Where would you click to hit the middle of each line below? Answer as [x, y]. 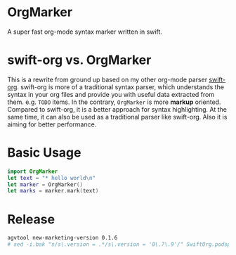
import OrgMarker [33, 171]
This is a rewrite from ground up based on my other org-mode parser [107, 79]
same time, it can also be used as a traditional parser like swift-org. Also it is [117, 117]
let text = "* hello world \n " [52, 178]
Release [31, 219]
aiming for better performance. [52, 124]
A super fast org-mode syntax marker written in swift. [85, 32]
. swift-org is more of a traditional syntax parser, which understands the [121, 87]
